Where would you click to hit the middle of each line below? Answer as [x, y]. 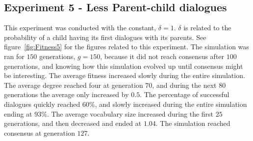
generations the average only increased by [66, 94]
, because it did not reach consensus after [162, 56]
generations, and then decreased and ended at [73, 123]
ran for [14, 56]
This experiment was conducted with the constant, [80, 28]
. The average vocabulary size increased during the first [130, 113]
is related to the [207, 28]
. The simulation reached [193, 123]
